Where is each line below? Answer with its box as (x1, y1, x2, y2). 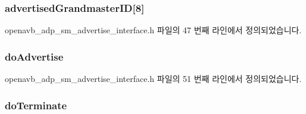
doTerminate (5, 97, 67, 112)
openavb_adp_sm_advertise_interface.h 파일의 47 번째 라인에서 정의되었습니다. (5, 24, 302, 36)
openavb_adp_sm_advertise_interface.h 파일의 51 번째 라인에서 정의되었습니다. (5, 72, 302, 85)
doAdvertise (5, 49, 64, 64)
